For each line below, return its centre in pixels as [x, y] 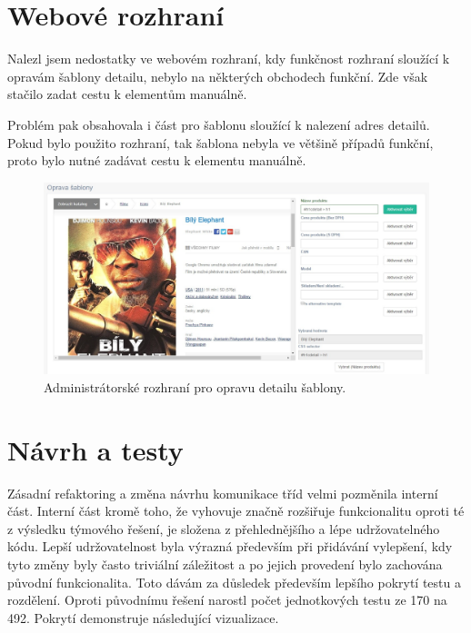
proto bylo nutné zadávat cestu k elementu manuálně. [157, 160]
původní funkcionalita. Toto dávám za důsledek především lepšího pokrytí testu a [234, 582]
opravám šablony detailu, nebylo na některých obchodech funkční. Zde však [218, 76]
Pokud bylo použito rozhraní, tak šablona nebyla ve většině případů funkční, [220, 142]
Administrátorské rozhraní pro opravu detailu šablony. [195, 386]
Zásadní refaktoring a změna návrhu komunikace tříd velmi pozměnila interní [223, 493]
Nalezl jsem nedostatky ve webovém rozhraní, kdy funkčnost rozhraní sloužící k [229, 59]
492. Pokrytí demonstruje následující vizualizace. [143, 617]
